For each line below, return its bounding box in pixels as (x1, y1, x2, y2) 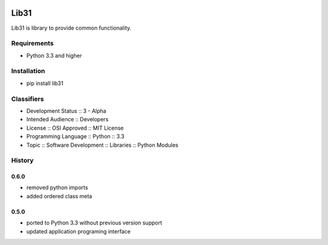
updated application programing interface (26, 227, 131, 235)
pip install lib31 (26, 79, 64, 87)
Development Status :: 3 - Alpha (26, 107, 106, 115)
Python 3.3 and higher (26, 52, 82, 59)
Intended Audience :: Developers (26, 116, 109, 123)
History (11, 156, 34, 165)
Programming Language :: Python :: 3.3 (26, 133, 125, 140)
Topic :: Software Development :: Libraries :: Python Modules (26, 141, 179, 149)
